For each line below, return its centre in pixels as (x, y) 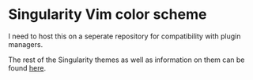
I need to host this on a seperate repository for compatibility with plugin (125, 36)
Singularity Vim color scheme (108, 15)
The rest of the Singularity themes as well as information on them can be (126, 60)
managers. (26, 44)
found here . (27, 67)
